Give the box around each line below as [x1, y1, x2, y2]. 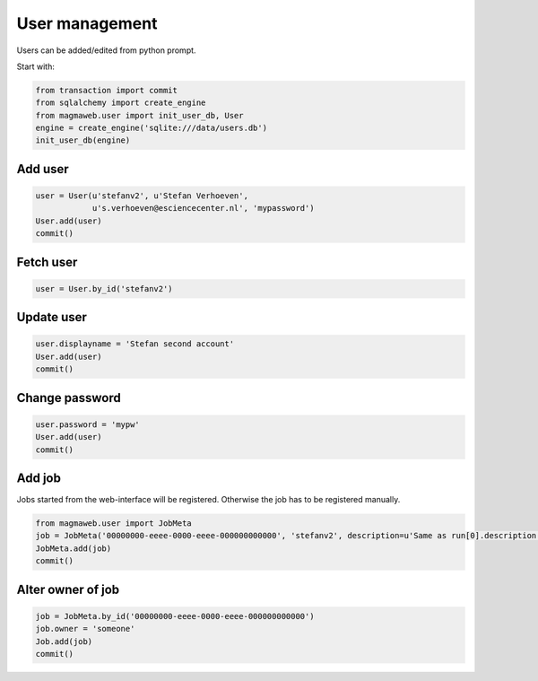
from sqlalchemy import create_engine [35, 98, 206, 108]
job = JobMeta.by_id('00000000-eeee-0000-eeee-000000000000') [35, 611, 315, 621]
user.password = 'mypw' [35, 419, 141, 430]
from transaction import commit [35, 85, 178, 95]
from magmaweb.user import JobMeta [35, 519, 192, 528]
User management [16, 13, 158, 33]
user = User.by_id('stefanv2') [35, 284, 174, 293]
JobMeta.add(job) [35, 543, 112, 554]
